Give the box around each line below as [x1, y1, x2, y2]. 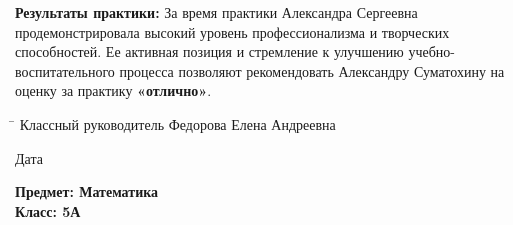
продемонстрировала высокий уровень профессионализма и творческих [15, 21, 450, 42]
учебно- [408, 41, 456, 62]
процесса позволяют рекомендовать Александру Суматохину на [119, 60, 505, 81]
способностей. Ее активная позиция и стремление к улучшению [15, 41, 404, 62]
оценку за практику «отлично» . [15, 80, 212, 101]
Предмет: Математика [15, 181, 159, 202]
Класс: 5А [15, 200, 81, 221]
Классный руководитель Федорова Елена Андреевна [19, 113, 336, 134]
